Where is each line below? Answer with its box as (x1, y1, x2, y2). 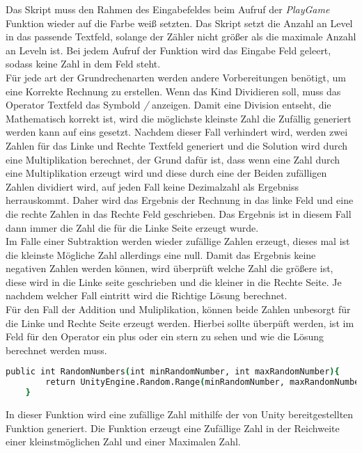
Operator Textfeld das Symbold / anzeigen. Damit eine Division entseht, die (6, 97, 331, 112)
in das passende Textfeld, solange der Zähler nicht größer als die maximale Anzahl (6, 29, 356, 44)
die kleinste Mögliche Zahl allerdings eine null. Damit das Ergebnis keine (6, 247, 316, 262)
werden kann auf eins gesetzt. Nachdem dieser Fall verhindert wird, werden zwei (6, 125, 348, 139)
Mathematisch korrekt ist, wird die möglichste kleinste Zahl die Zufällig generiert (6, 111, 352, 125)
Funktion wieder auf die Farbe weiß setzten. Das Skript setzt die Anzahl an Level (6, 15, 353, 30)
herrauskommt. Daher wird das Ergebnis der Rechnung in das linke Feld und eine (6, 193, 354, 207)
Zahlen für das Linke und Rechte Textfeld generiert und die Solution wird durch (6, 138, 348, 152)
